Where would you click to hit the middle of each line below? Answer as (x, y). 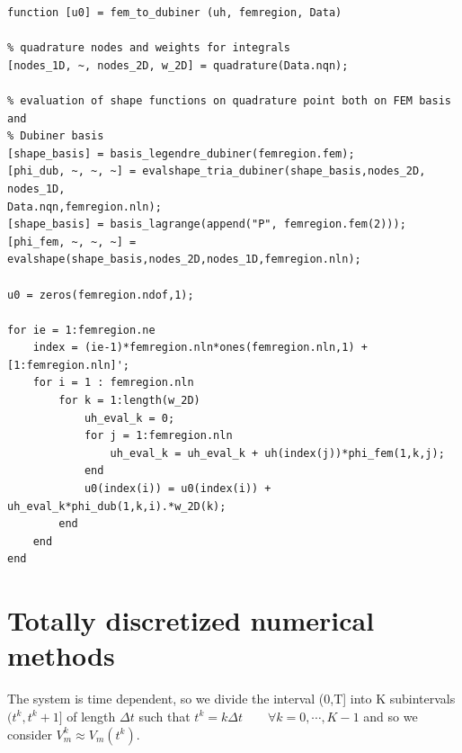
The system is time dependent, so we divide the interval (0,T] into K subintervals (231, 699)
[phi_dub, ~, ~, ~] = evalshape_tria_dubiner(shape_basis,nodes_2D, (217, 171)
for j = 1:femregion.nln (158, 436)
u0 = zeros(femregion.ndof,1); (101, 295)
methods (61, 655)
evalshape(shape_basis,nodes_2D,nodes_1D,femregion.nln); (184, 260)
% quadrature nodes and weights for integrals (149, 48)
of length (91, 716)
